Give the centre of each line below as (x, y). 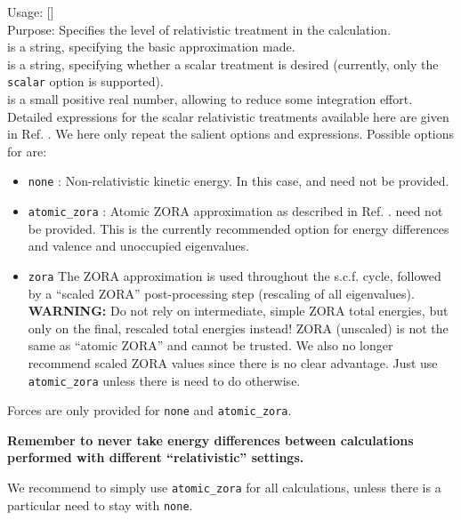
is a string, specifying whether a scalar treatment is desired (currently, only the (223, 64)
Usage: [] (31, 12)
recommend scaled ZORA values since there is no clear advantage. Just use (233, 362)
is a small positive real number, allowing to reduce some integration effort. (210, 99)
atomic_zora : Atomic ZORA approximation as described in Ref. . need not (235, 211)
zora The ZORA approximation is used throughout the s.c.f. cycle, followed (235, 275)
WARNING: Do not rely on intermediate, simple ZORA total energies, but (238, 311)
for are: (27, 151)
